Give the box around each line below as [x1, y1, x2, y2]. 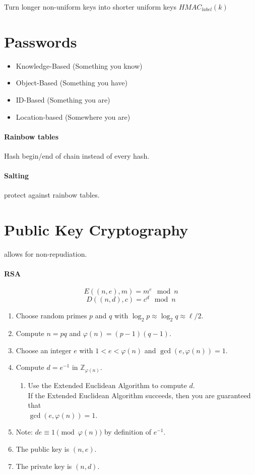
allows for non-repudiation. [4, 249, 87, 259]
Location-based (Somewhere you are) [16, 111, 131, 122]
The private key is [16, 460, 72, 471]
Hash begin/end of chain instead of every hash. [4, 150, 150, 161]
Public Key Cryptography [4, 219, 188, 240]
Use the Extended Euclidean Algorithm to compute [28, 379, 187, 390]
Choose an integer [16, 345, 72, 355]
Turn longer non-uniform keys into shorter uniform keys [4, 2, 176, 12]
